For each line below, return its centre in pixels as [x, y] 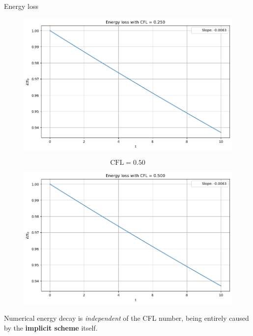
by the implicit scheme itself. [51, 327]
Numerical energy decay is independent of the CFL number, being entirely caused [126, 318]
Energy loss [21, 6]
